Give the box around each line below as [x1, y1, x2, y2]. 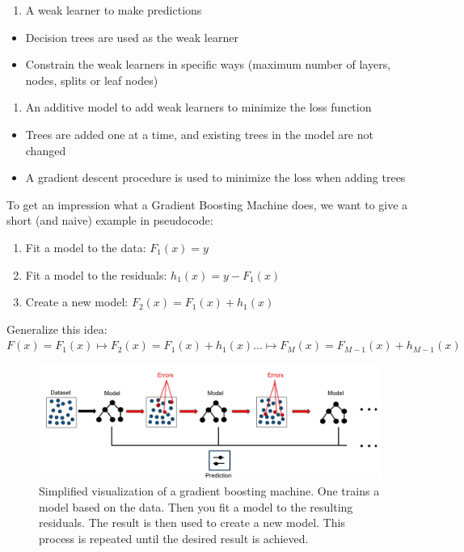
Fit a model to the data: [25, 238, 146, 255]
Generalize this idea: [6, 320, 108, 337]
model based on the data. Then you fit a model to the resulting [39, 498, 353, 515]
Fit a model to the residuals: [25, 266, 167, 283]
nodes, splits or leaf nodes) [25, 71, 158, 88]
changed [25, 141, 66, 158]
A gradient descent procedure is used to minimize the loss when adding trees [25, 169, 406, 186]
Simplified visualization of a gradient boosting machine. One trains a [39, 482, 380, 499]
